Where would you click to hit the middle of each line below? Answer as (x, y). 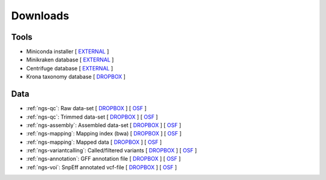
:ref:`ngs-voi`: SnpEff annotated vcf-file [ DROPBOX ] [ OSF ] (102, 167)
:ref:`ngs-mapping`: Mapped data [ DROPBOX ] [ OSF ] (94, 142)
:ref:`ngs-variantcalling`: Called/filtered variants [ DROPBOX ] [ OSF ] (112, 151)
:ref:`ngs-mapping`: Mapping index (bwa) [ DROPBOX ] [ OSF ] (104, 134)
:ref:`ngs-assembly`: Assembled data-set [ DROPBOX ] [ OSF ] (104, 125)
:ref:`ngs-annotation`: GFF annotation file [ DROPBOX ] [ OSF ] (104, 159)
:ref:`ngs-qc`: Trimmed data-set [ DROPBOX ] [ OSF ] (92, 117)
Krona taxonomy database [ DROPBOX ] (76, 77)
